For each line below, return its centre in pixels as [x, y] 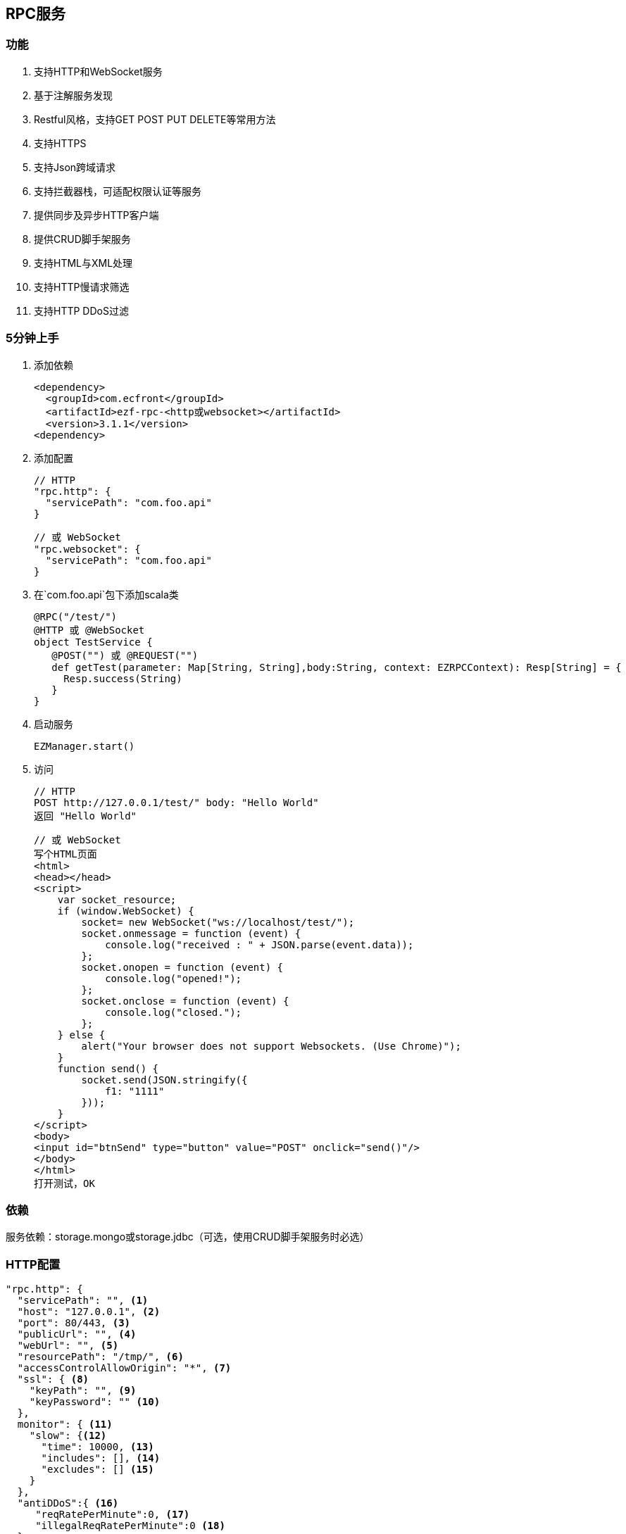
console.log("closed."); [174, 1012]
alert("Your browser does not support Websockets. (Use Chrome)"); [271, 1046]
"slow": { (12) [68, 1436]
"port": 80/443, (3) [74, 1323]
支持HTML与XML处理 [83, 263]
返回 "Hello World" [86, 816]
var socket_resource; [117, 899]
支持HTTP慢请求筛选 [82, 287]
